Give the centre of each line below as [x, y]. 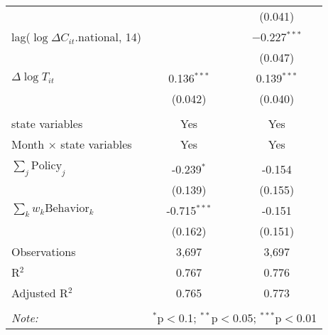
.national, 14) [108, 37]
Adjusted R [40, 293]
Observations [44, 251]
